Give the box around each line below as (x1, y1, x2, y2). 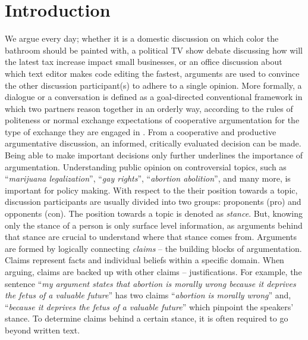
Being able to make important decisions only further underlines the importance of (5, 149, 303, 161)
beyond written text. (5, 323, 80, 336)
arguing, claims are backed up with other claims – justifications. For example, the (5, 266, 302, 277)
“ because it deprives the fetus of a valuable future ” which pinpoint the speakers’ (5, 300, 294, 313)
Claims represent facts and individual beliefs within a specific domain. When (5, 254, 284, 266)
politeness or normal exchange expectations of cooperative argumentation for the (5, 114, 300, 126)
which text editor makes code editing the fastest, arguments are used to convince (5, 67, 300, 79)
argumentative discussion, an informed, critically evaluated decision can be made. (5, 137, 301, 149)
